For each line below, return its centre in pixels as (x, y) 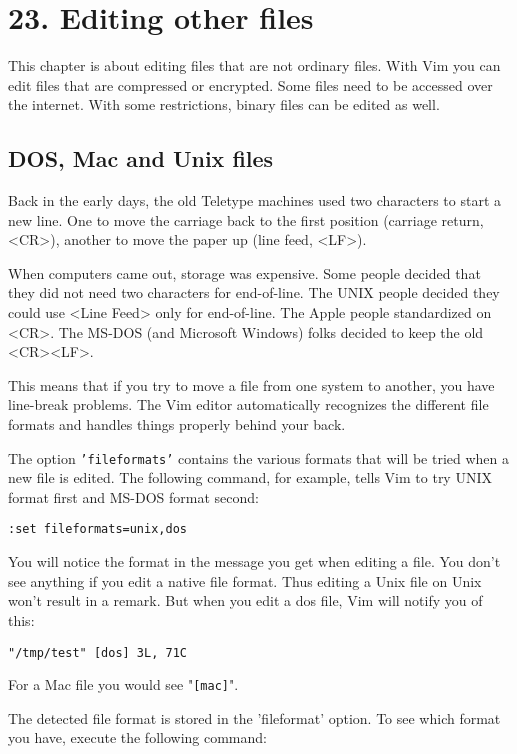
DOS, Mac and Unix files (141, 158)
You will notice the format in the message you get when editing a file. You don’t (254, 561)
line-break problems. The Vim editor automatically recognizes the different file (248, 404)
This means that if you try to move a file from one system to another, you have (251, 384)
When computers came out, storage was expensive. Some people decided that (244, 272)
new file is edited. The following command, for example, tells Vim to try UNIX (250, 477)
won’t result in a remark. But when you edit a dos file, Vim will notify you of (245, 600)
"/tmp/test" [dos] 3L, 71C (97, 652)
